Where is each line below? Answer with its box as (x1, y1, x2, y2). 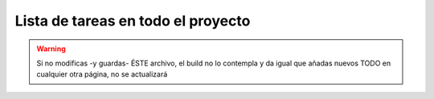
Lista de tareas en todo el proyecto (14, 12, 251, 30)
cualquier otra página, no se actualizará (36, 69, 168, 79)
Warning (36, 44, 66, 53)
